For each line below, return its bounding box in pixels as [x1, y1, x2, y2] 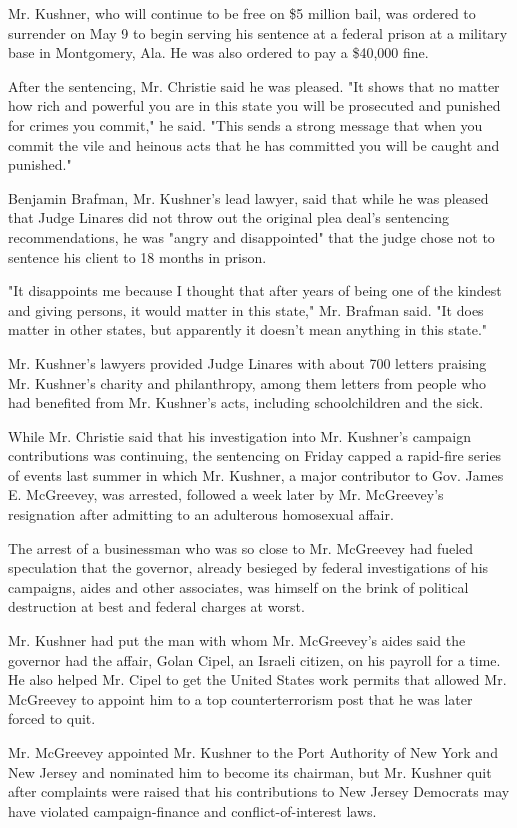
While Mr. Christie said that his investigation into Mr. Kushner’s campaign [8, 425, 472, 446]
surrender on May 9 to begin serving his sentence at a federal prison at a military [8, 22, 508, 43]
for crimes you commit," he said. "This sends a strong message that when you [8, 114, 483, 135]
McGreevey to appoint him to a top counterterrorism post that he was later [8, 688, 473, 709]
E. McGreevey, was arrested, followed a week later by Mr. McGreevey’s [8, 484, 444, 505]
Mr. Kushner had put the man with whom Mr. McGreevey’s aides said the [8, 630, 466, 651]
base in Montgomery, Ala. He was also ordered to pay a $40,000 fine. [8, 42, 429, 63]
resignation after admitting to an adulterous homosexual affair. [8, 504, 394, 525]
